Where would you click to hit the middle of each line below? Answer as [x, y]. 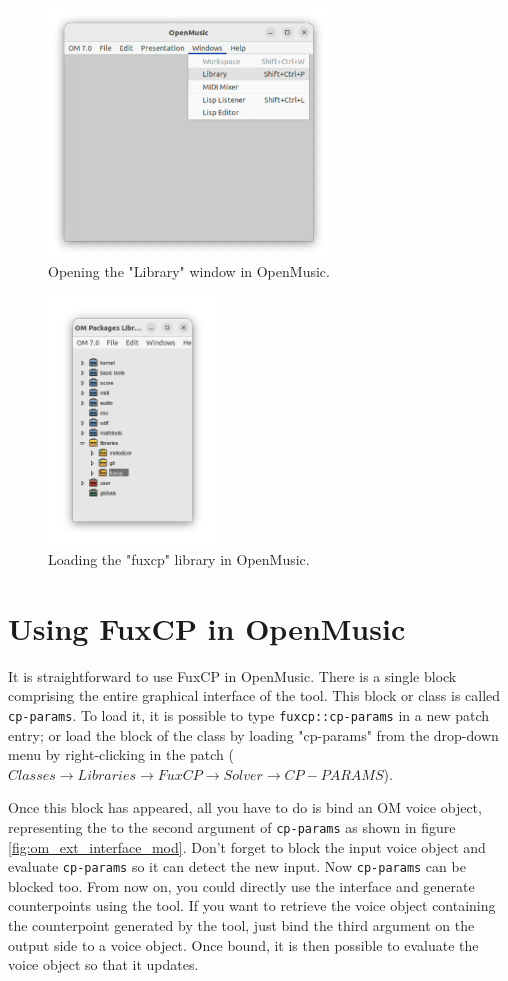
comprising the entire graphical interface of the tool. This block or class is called [254, 695]
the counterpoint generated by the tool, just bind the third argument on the [241, 925]
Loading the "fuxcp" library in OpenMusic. [179, 558]
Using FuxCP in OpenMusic [207, 627]
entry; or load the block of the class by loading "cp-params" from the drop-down [253, 734]
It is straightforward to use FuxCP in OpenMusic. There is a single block [232, 675]
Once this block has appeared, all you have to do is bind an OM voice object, [245, 807]
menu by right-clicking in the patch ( [121, 754]
